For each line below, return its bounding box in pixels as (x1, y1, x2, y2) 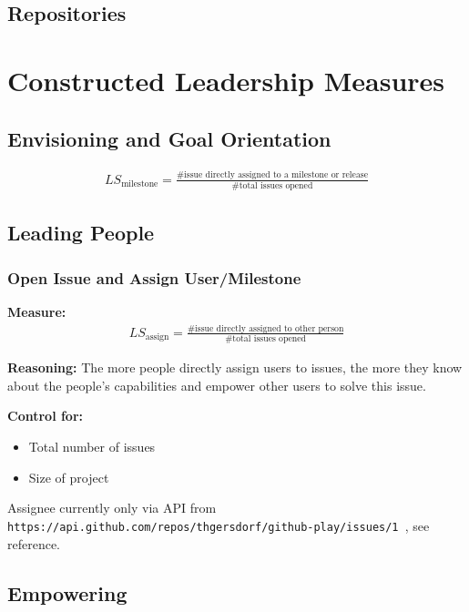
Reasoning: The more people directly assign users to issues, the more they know (7, 358, 463, 377)
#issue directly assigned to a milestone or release (176, 170, 369, 180)
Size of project (28, 467, 109, 486)
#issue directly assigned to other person (187, 323, 344, 333)
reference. (7, 534, 61, 553)
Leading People (7, 219, 155, 247)
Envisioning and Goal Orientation (7, 124, 331, 152)
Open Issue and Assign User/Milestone (7, 266, 301, 289)
